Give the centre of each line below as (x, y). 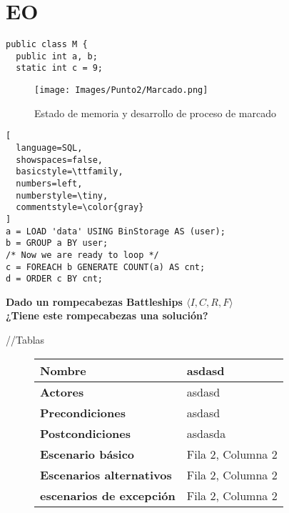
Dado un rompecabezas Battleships (94, 301)
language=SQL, (49, 148)
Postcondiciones (86, 433)
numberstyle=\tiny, (62, 195)
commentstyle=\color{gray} (80, 208)
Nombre (63, 370)
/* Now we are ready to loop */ (82, 255)
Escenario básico (87, 454)
